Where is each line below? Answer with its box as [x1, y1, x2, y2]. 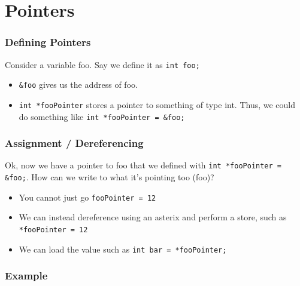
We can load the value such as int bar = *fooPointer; [19, 242, 227, 255]
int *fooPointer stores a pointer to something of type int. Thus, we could [19, 98, 296, 110]
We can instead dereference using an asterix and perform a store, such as [19, 211, 287, 223]
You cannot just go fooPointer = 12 [19, 190, 156, 203]
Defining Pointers [5, 35, 91, 50]
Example [5, 268, 48, 283]
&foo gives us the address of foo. [19, 78, 138, 91]
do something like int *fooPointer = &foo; [19, 110, 185, 122]
